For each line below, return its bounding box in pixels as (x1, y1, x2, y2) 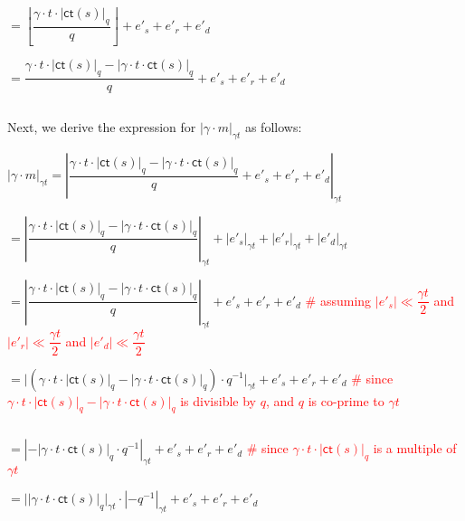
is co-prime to (308, 391, 384, 410)
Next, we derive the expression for (7, 118, 196, 137)
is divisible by (180, 391, 257, 410)
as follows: (244, 118, 302, 137)
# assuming (305, 290, 372, 309)
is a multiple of (373, 439, 457, 458)
